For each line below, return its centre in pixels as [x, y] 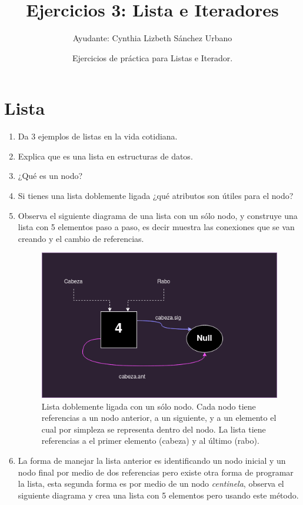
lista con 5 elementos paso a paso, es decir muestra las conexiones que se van [156, 227]
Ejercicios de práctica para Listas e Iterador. [152, 57]
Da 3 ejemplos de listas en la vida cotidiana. [98, 136]
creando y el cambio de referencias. [81, 238]
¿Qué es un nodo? [50, 176]
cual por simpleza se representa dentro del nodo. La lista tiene [154, 429]
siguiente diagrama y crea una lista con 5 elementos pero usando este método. [158, 495]
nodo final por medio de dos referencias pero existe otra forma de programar [156, 472]
